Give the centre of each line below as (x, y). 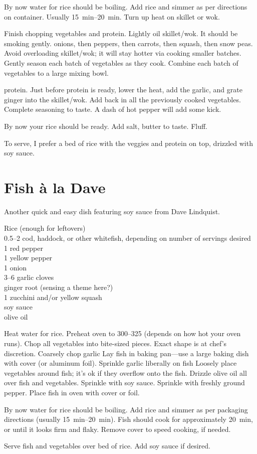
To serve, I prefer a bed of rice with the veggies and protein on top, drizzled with (128, 143)
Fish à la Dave (55, 187)
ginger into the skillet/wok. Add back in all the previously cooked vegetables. (122, 99)
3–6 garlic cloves (29, 277)
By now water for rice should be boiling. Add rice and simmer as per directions (126, 7)
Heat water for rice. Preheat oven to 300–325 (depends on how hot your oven (122, 333)
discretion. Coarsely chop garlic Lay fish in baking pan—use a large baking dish (126, 353)
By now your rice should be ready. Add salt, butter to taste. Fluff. (106, 126)
